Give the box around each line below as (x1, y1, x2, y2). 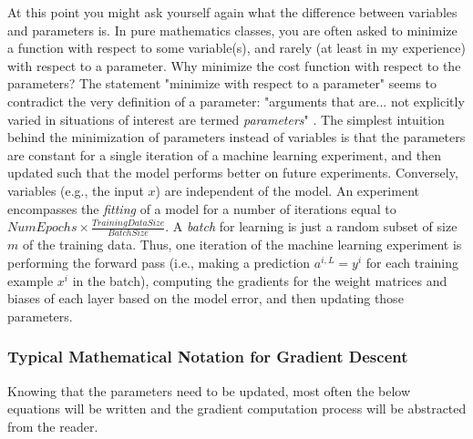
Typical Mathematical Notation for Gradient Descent (7, 345, 408, 368)
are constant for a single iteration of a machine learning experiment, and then (7, 145, 441, 164)
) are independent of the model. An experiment (155, 180, 419, 199)
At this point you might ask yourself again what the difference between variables (7, 3, 458, 21)
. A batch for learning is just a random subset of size (165, 217, 458, 236)
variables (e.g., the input (7, 180, 144, 199)
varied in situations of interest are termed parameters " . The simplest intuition (7, 109, 445, 128)
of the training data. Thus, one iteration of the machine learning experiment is (22, 235, 462, 254)
